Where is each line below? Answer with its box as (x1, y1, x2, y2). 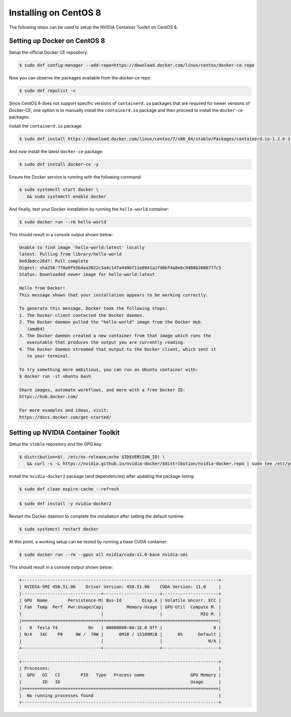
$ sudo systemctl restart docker (19, 526, 99, 532)
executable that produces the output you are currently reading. (27, 340, 186, 345)
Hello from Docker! (19, 285, 65, 291)
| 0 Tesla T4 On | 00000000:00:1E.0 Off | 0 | (19, 625, 222, 630)
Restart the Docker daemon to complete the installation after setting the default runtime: (9, 513, 185, 519)
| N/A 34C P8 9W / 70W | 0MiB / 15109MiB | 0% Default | (19, 632, 222, 637)
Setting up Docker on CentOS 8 (9, 37, 105, 45)
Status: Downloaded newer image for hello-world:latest (19, 272, 155, 277)
